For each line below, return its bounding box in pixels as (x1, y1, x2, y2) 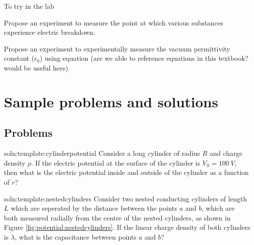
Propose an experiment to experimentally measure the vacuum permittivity (4, 43, 231, 53)
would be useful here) (4, 62, 69, 73)
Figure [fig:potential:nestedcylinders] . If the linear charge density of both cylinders (4, 222, 251, 232)
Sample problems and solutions (4, 91, 218, 111)
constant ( (4, 53, 34, 63)
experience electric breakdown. (4, 27, 95, 37)
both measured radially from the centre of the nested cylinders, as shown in (4, 212, 231, 222)
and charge (209, 148, 243, 158)
